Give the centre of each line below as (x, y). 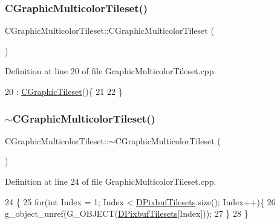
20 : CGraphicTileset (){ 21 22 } (64, 91)
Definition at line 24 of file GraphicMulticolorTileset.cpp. (111, 181)
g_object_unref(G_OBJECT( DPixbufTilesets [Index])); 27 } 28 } (127, 213)
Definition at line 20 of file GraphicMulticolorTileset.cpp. (111, 71)
